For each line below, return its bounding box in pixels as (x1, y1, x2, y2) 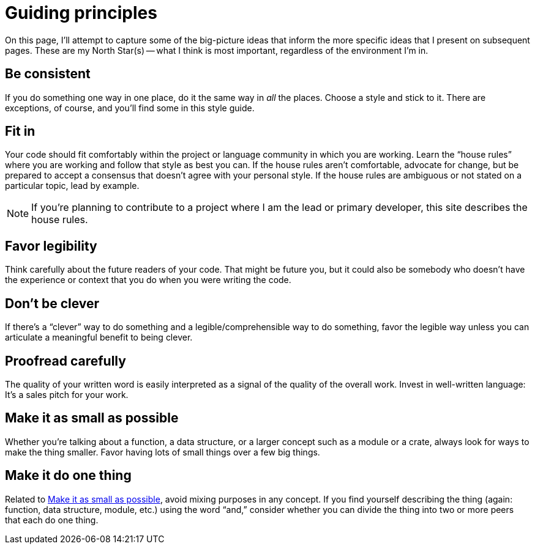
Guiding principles (5, 2, 157, 23)
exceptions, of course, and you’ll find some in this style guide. (5, 102, 255, 113)
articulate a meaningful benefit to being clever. (5, 332, 193, 343)
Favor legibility (5, 238, 97, 254)
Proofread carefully (5, 353, 126, 369)
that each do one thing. (5, 514, 99, 525)
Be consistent (5, 66, 91, 82)
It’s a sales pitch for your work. (5, 389, 129, 400)
